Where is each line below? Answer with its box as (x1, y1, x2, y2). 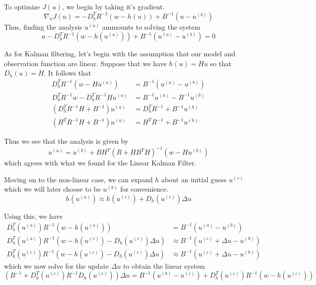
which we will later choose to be (4, 184, 101, 194)
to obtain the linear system (123, 260, 205, 271)
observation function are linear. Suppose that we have (4, 58, 167, 68)
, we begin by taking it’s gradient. (62, 1, 165, 11)
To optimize (4, 1, 40, 11)
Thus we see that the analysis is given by (4, 136, 129, 146)
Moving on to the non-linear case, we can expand (4, 174, 153, 184)
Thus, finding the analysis (4, 21, 83, 32)
